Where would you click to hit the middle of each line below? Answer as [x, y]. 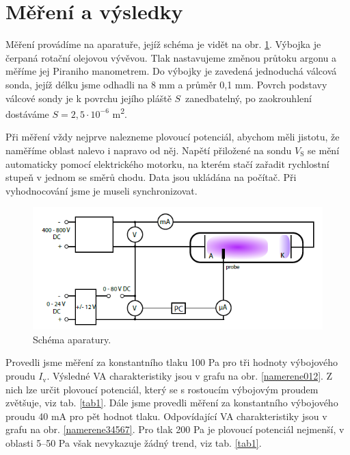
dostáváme [27, 113]
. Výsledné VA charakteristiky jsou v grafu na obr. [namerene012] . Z [190, 376]
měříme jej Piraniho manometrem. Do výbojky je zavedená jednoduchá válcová [171, 71]
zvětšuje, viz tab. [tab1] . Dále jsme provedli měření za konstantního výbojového [172, 403]
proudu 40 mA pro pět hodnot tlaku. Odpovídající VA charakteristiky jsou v [166, 416]
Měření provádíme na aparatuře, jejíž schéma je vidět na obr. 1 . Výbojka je [163, 44]
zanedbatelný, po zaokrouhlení [248, 98]
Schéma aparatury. [72, 339]
